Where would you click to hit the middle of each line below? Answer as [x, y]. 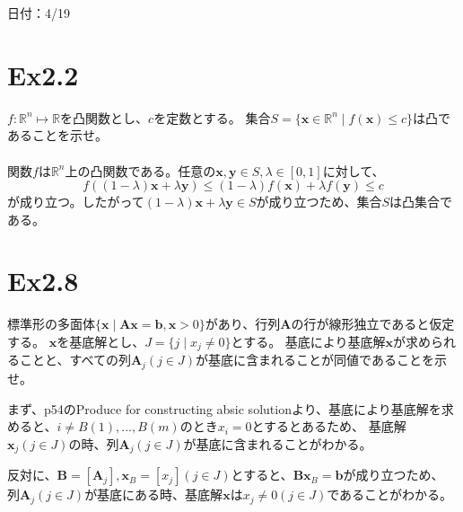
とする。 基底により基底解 [308, 341]
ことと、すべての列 [75, 360]
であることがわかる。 [390, 494]
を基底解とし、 [101, 341]
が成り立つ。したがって [76, 202]
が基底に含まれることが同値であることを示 [321, 360]
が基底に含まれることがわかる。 [278, 443]
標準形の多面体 [51, 324]
